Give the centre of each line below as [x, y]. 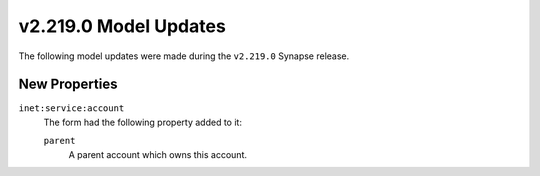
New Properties [68, 84]
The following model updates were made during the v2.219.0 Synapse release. [184, 56]
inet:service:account [71, 108]
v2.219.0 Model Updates [122, 26]
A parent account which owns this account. [158, 154]
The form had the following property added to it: [142, 122]
